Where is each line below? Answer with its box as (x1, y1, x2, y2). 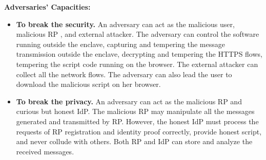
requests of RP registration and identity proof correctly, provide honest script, (16, 126, 262, 136)
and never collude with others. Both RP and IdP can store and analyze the (16, 136, 253, 147)
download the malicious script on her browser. (16, 79, 161, 89)
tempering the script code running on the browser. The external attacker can (16, 58, 258, 69)
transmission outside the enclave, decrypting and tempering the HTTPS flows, (16, 49, 262, 59)
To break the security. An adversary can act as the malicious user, (16, 18, 235, 29)
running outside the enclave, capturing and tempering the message (16, 38, 225, 49)
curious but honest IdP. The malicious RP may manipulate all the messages (16, 106, 255, 117)
